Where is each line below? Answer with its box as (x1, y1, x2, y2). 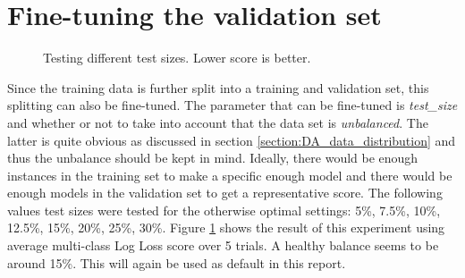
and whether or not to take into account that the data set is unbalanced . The (7, 113, 428, 131)
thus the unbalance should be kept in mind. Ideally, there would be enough (7, 148, 418, 167)
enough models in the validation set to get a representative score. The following (7, 183, 443, 202)
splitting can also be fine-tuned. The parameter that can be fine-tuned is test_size (7, 96, 458, 114)
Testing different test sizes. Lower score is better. (43, 48, 311, 67)
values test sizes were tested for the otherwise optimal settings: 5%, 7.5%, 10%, (7, 200, 441, 219)
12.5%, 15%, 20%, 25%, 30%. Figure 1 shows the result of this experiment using (7, 218, 445, 237)
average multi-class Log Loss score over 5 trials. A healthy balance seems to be (7, 236, 439, 255)
